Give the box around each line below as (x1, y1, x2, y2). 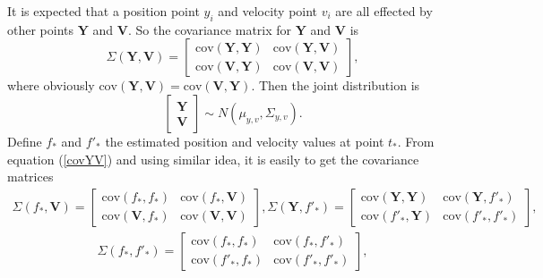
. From (397, 131, 435, 150)
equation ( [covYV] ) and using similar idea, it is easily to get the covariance (7, 149, 419, 168)
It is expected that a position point (7, 2, 200, 20)
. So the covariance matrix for (127, 20, 292, 38)
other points (7, 20, 74, 38)
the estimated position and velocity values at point (105, 131, 384, 150)
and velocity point (218, 2, 318, 20)
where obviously (7, 76, 95, 95)
